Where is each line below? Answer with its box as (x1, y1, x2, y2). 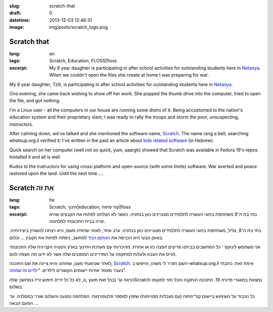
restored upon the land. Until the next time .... (9, 170, 104, 176)
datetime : (9, 17, 30, 23)
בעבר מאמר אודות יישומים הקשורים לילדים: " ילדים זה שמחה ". (9, 267, 127, 274)
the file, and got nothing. (9, 98, 61, 104)
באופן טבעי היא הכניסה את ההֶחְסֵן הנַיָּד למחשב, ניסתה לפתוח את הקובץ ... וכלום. (9, 235, 164, 241)
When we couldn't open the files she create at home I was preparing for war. (49, 72, 209, 78)
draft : (9, 10, 22, 16)
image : (9, 24, 25, 30)
